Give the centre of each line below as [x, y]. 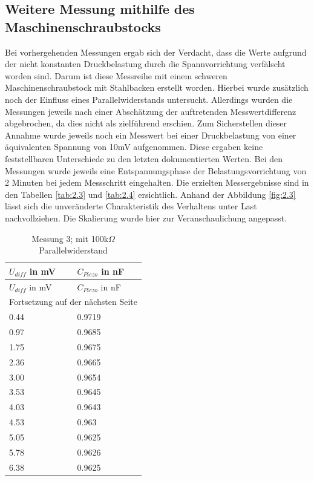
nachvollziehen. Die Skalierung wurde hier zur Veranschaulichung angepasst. [146, 218]
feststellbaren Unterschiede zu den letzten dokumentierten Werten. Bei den [144, 158]
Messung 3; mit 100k [70, 238]
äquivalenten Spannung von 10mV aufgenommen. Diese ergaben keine [134, 147]
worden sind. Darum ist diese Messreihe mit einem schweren [116, 75]
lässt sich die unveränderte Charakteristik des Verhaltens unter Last [131, 206]
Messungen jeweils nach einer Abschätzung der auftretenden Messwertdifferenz [151, 111]
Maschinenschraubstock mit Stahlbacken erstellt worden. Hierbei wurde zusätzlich [157, 87]
